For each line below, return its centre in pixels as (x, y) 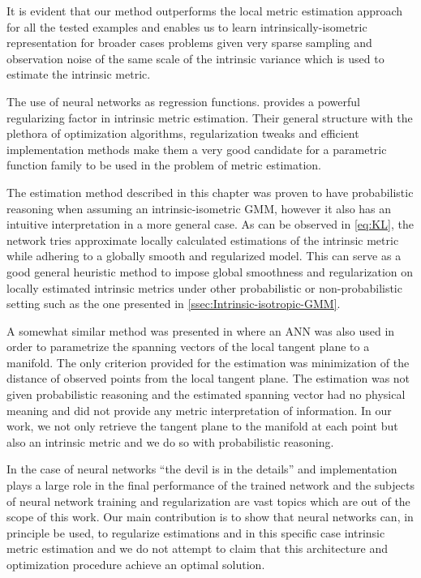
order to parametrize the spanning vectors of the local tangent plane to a (188, 347)
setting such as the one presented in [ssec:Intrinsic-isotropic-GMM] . (174, 304)
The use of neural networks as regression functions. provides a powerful (183, 101)
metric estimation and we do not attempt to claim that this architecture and (198, 548)
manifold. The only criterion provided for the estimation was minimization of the (208, 362)
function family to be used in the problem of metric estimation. (164, 165)
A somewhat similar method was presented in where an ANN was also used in (201, 330)
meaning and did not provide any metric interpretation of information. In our (199, 410)
